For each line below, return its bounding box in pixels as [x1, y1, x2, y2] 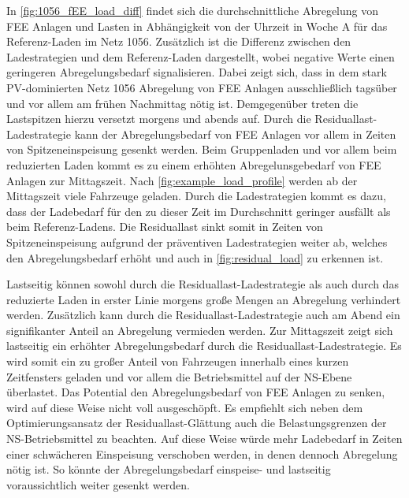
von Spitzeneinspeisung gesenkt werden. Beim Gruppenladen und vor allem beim [6, 141, 397, 158]
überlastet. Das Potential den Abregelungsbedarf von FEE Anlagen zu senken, [6, 384, 385, 400]
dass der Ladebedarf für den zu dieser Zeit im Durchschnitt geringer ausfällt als [6, 203, 391, 219]
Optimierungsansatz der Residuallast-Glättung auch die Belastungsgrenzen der [6, 414, 387, 431]
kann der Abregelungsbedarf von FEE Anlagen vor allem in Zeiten [74, 125, 396, 142]
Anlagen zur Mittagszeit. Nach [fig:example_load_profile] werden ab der [6, 172, 358, 188]
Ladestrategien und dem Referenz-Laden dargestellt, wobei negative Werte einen [6, 48, 395, 65]
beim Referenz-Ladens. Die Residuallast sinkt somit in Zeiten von [6, 218, 323, 235]
